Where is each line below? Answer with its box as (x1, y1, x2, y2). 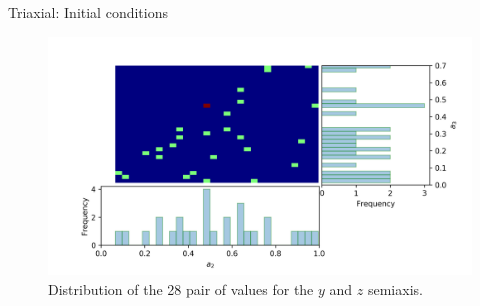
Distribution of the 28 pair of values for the (48, 278, 314, 299)
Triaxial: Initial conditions (8, 2, 168, 22)
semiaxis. (367, 278, 423, 299)
